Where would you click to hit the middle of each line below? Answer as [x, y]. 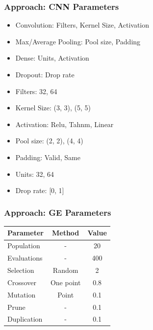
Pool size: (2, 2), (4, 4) [49, 141]
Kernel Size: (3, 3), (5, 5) [53, 108]
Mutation [22, 294]
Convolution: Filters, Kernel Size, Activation [82, 25]
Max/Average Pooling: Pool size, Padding [78, 41]
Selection [21, 270]
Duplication [25, 319]
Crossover [22, 282]
